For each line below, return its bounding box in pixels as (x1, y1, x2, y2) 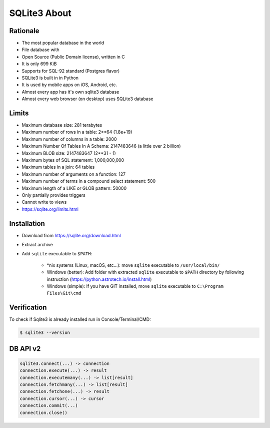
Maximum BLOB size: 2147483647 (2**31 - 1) (21, 150, 116, 156)
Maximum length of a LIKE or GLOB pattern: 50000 (21, 185, 127, 191)
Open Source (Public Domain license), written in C (21, 54, 125, 60)
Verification (9, 303, 47, 312)
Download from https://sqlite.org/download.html (21, 232, 121, 238)
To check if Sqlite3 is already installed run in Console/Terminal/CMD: (9, 316, 151, 322)
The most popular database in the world (21, 40, 104, 46)
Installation (9, 219, 45, 228)
